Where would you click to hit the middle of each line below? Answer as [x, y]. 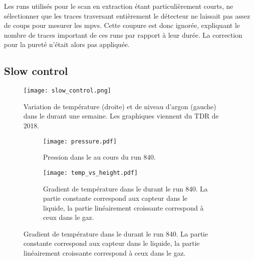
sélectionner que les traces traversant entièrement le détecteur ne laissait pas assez [127, 15]
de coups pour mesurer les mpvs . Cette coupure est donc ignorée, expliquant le [122, 25]
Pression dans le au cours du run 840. [100, 157]
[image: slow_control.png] [67, 91]
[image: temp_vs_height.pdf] [91, 173]
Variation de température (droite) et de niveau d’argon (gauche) [120, 106]
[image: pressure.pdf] [80, 141]
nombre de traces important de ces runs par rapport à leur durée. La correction [123, 35]
